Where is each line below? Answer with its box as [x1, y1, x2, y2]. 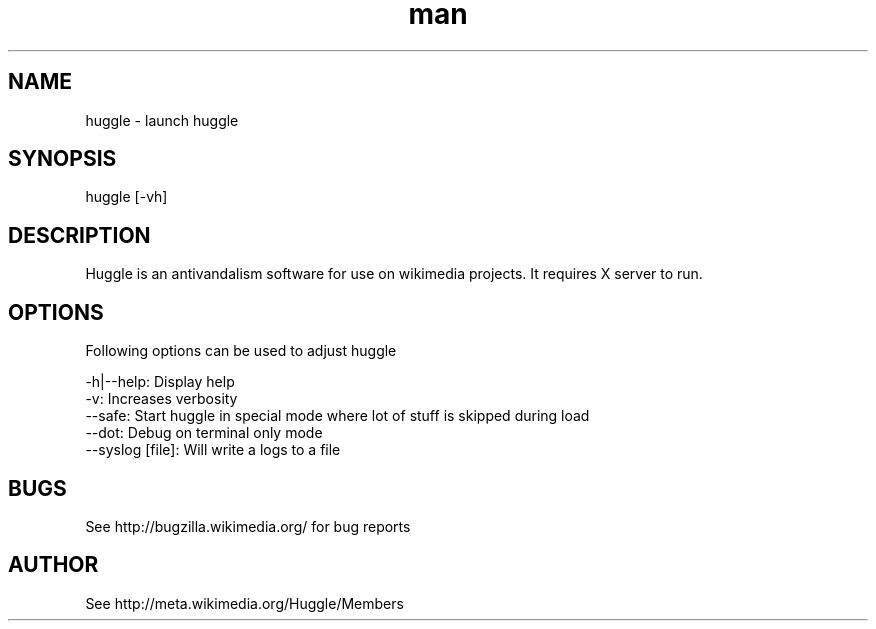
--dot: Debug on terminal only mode [85, 424, 323, 442]
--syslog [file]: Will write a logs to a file [85, 441, 341, 459]
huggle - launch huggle [85, 111, 239, 129]
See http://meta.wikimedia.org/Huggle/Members [85, 594, 404, 612]
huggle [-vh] [85, 188, 168, 206]
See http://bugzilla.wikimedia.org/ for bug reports [85, 517, 411, 535]
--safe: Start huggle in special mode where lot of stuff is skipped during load [85, 407, 590, 425]
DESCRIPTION [8, 222, 151, 248]
